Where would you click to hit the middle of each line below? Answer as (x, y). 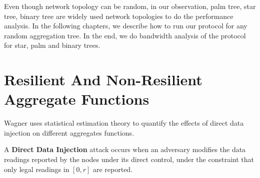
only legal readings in (37, 169)
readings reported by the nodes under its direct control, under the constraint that (129, 159)
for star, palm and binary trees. (52, 45)
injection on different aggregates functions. (69, 132)
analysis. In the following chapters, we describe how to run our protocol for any (126, 26)
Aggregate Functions (77, 99)
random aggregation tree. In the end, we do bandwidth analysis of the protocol (125, 35)
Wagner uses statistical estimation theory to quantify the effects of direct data (124, 123)
